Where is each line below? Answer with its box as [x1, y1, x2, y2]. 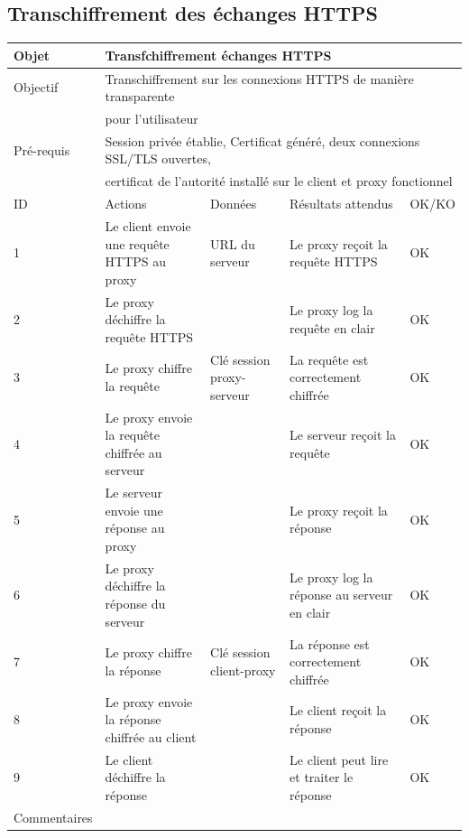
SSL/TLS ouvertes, [105, 149, 211, 168]
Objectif [14, 78, 59, 97]
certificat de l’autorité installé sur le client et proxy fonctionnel [105, 172, 453, 191]
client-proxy [210, 660, 276, 679]
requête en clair [290, 318, 375, 337]
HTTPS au [105, 252, 167, 271]
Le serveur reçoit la [290, 425, 396, 444]
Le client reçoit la [290, 701, 387, 720]
